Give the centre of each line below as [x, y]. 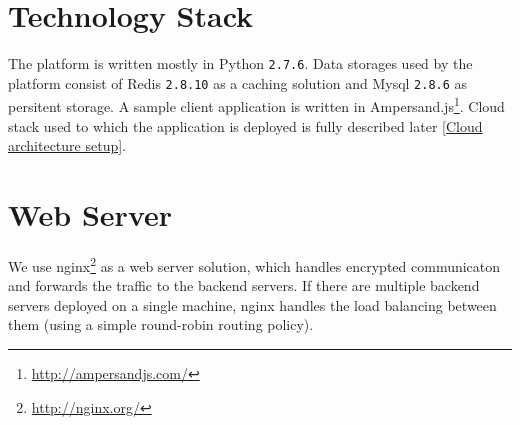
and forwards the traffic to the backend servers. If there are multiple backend [244, 285]
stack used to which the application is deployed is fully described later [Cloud [245, 125]
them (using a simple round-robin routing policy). [161, 324]
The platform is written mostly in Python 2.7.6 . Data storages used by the [240, 63]
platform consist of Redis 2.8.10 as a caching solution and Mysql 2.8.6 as [238, 82]
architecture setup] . [67, 145]
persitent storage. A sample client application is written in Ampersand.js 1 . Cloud [256, 105]
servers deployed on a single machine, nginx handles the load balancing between [252, 304]
